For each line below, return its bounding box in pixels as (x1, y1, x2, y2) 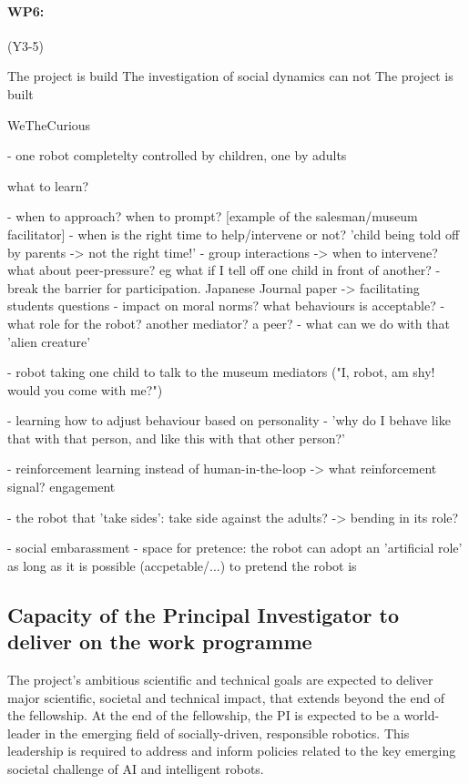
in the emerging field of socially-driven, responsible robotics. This (45, 723, 410, 742)
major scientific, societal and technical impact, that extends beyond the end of (7, 687, 445, 707)
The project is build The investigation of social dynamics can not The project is (7, 66, 454, 86)
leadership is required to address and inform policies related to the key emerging (7, 741, 456, 760)
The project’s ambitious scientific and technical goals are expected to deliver (7, 670, 433, 689)
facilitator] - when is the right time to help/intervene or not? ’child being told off (7, 224, 460, 243)
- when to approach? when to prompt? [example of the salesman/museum (7, 207, 418, 226)
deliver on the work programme (7, 627, 312, 656)
